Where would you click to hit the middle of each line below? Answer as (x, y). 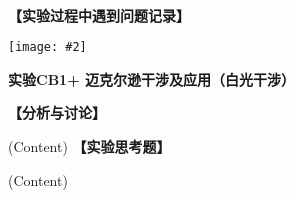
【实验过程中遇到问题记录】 (99, 14)
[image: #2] (47, 47)
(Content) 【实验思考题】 (89, 146)
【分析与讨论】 (57, 112)
